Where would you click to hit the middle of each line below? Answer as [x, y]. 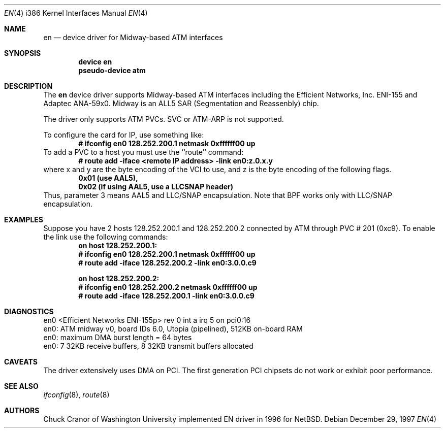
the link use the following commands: [106, 237]
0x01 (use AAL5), [108, 178]
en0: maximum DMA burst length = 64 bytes [118, 337]
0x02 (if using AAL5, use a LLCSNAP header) [156, 187]
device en [95, 62]
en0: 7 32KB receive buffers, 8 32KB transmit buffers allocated [148, 346]
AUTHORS [22, 410]
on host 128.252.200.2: [119, 278]
